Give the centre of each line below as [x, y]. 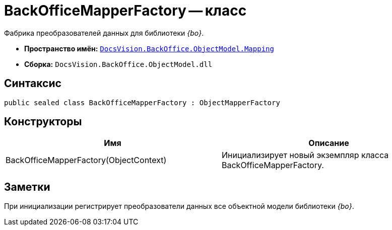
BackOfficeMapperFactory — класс [125, 11]
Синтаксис [33, 84]
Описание [329, 143]
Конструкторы [43, 122]
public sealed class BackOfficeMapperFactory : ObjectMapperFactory [142, 102]
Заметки [27, 187]
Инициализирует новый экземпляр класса [305, 155]
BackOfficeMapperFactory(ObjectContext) [86, 160]
